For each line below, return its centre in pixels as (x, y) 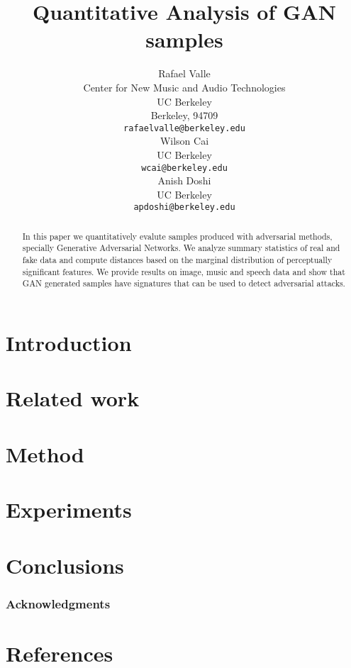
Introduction (69, 343)
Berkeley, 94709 (184, 115)
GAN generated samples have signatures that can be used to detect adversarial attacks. (184, 283)
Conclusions (65, 565)
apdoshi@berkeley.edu (184, 207)
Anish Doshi (184, 180)
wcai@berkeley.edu (184, 168)
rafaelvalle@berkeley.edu (184, 128)
